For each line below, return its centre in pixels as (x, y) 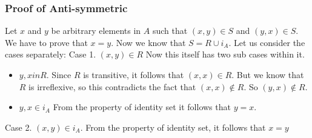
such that (170, 31)
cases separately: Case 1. (51, 54)
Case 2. (18, 127)
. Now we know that (148, 42)
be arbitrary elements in (96, 31)
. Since (59, 74)
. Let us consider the (267, 42)
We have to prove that (46, 42)
